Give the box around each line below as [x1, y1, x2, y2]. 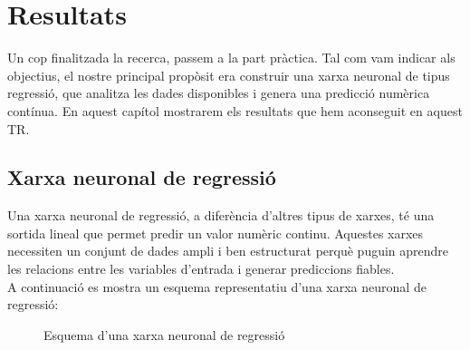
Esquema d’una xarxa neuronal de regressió [43, 325, 285, 344]
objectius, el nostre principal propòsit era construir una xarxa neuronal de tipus [7, 65, 450, 84]
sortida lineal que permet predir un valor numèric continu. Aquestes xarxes [7, 223, 424, 242]
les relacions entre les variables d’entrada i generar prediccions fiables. [7, 259, 395, 278]
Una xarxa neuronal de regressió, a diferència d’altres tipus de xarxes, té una [7, 206, 435, 225]
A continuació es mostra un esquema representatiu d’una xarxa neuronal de [7, 277, 427, 296]
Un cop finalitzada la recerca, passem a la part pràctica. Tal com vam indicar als [7, 48, 456, 67]
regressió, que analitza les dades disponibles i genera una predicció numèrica [7, 83, 430, 102]
